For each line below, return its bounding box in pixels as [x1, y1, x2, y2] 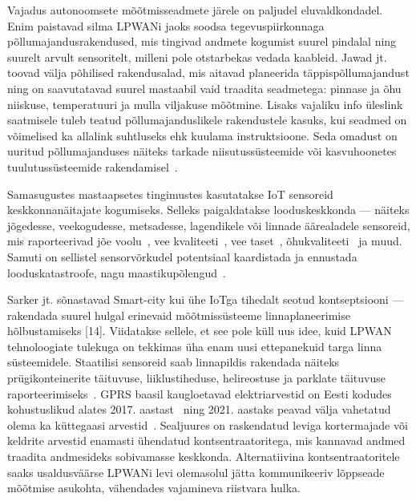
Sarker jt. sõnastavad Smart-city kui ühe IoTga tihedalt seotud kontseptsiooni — [7, 291, 404, 308]
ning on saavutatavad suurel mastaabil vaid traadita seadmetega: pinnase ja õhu [7, 79, 402, 96]
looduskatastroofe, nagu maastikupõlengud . [7, 264, 226, 281]
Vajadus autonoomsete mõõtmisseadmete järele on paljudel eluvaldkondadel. [7, 2, 383, 18]
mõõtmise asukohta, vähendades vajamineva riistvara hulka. [7, 479, 301, 496]
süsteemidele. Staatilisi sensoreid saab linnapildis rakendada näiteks [7, 354, 340, 370]
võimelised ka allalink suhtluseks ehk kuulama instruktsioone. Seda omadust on [7, 127, 398, 143]
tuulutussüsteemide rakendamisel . [7, 158, 178, 175]
